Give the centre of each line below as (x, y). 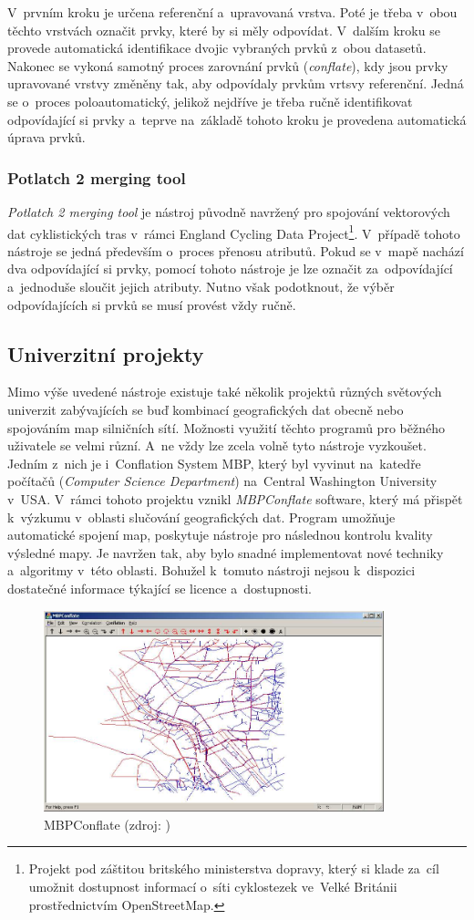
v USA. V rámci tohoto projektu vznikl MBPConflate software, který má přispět (235, 498)
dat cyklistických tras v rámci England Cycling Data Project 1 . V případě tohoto (234, 232)
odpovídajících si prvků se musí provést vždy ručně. (152, 304)
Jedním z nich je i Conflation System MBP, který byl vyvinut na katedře (214, 463)
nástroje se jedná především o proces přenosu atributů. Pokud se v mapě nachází (236, 250)
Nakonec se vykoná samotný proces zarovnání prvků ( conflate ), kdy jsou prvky (228, 65)
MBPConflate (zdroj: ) (107, 824)
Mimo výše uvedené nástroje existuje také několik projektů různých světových (225, 392)
